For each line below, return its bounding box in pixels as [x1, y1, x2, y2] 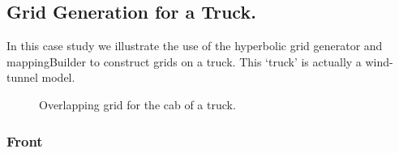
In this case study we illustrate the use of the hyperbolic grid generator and [6, 37, 383, 54]
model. [41, 69, 75, 86]
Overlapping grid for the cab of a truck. [39, 96, 236, 113]
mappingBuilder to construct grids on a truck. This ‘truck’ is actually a [6, 53, 362, 70]
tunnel [6, 69, 38, 86]
